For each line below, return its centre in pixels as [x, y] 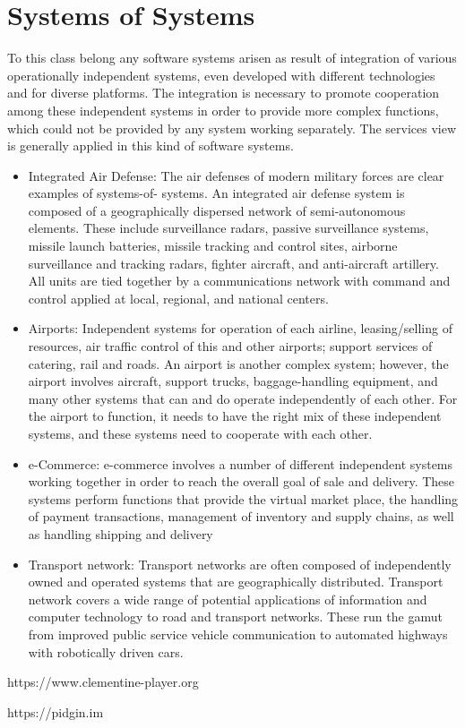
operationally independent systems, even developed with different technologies [221, 75]
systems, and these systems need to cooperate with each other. [200, 433]
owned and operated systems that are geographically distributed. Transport [236, 582]
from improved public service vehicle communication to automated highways [238, 634]
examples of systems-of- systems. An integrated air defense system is [216, 193]
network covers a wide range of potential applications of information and [228, 599]
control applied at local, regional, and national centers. [178, 298]
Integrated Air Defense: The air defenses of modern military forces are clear [236, 175]
